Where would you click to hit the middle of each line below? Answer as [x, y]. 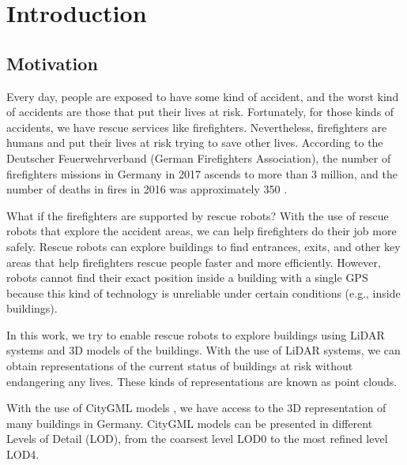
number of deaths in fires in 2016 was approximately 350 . [147, 189]
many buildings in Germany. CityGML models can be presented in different [190, 423]
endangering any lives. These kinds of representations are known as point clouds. [202, 381]
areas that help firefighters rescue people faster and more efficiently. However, [194, 262]
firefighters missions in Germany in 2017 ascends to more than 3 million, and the [202, 173]
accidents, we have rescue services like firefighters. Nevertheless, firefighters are [197, 127]
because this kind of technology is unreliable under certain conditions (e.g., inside [203, 292]
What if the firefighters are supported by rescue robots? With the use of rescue [198, 215]
